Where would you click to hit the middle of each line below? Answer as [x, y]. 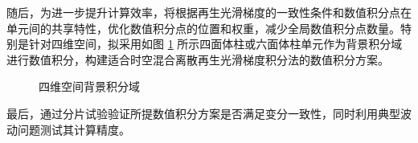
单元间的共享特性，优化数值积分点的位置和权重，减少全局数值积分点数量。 [203, 28]
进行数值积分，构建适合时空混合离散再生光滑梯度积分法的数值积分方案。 [198, 59]
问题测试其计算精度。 [74, 129]
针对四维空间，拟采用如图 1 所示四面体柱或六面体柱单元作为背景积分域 [215, 44]
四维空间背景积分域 [89, 86]
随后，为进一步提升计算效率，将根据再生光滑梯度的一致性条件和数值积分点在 [209, 12]
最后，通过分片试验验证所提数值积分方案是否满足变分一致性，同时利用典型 [203, 113]
